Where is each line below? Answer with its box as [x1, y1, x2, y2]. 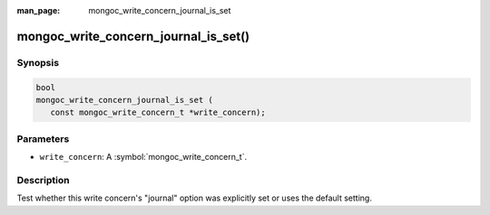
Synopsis [16, 56, 59, 69]
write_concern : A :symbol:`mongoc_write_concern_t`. [39, 152, 248, 163]
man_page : [16, 5, 61, 15]
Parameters [16, 132, 70, 145]
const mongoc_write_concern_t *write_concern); [50, 107, 267, 117]
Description [16, 173, 70, 186]
